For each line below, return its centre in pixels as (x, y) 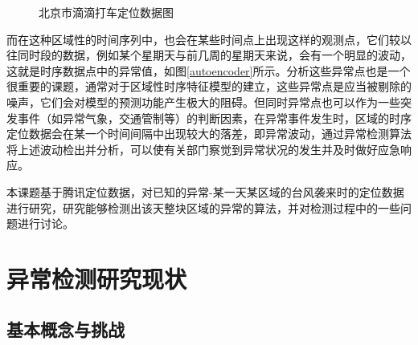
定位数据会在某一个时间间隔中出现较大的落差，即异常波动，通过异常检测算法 (209, 134)
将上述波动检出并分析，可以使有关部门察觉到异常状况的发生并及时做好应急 (203, 149)
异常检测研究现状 (97, 278)
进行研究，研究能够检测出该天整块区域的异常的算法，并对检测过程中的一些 (203, 207)
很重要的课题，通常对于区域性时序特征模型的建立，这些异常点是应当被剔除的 (209, 86)
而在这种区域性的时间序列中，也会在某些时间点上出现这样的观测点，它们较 (203, 39)
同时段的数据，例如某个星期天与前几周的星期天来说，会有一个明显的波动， (214, 55)
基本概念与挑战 (66, 329)
